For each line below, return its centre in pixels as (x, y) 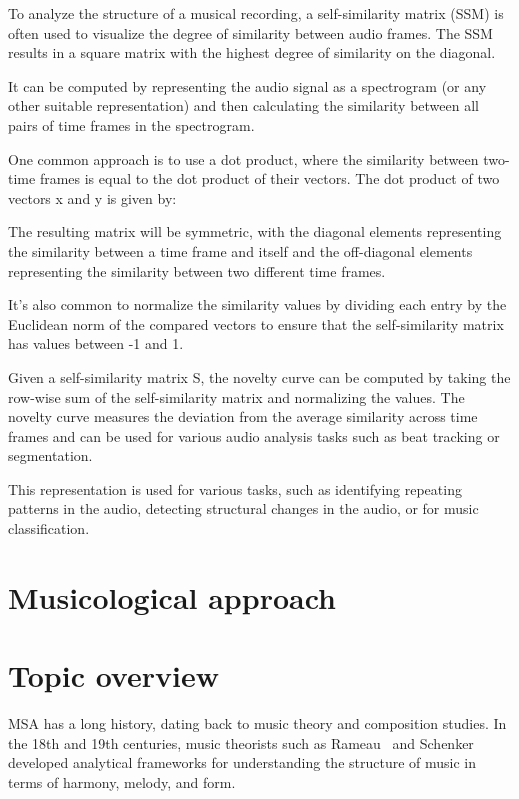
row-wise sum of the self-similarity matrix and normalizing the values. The (236, 396)
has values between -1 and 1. (96, 343)
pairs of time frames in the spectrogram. (131, 124)
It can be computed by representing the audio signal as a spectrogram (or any (247, 85)
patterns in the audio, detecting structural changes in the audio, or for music (243, 508)
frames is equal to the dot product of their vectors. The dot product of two (269, 178)
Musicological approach (172, 596)
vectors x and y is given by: (92, 197)
